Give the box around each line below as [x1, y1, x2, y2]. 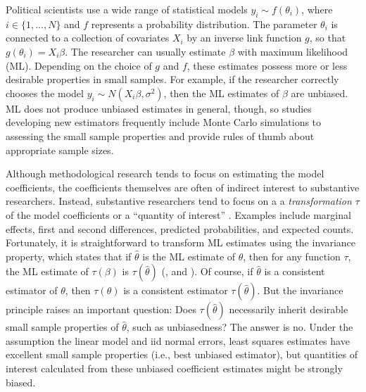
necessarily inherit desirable [229, 302, 348, 317]
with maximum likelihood [237, 44, 348, 58]
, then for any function [243, 248, 341, 263]
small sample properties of [6, 320, 119, 334]
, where [301, 2, 333, 16]
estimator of [6, 283, 58, 298]
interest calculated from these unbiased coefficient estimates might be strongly [6, 361, 343, 376]
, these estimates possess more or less [187, 58, 348, 72]
